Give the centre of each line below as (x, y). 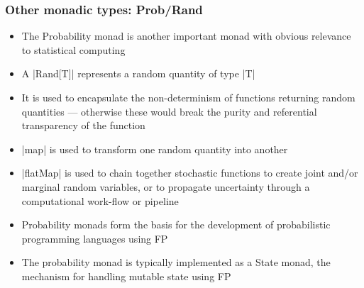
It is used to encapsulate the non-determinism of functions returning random (188, 97)
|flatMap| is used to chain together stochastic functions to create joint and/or (190, 173)
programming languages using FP (95, 238)
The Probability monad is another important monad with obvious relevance (186, 36)
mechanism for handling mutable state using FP (126, 276)
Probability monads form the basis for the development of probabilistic (176, 225)
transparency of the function (83, 125)
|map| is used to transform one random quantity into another (155, 149)
